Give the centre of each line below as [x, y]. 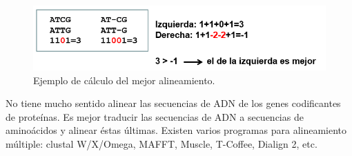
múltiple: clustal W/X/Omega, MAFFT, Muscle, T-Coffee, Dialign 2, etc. [162, 144]
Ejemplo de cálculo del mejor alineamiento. [124, 80]
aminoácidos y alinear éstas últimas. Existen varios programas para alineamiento [176, 130]
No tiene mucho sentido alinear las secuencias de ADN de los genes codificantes [173, 103]
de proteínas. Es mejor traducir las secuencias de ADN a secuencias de [155, 116]
